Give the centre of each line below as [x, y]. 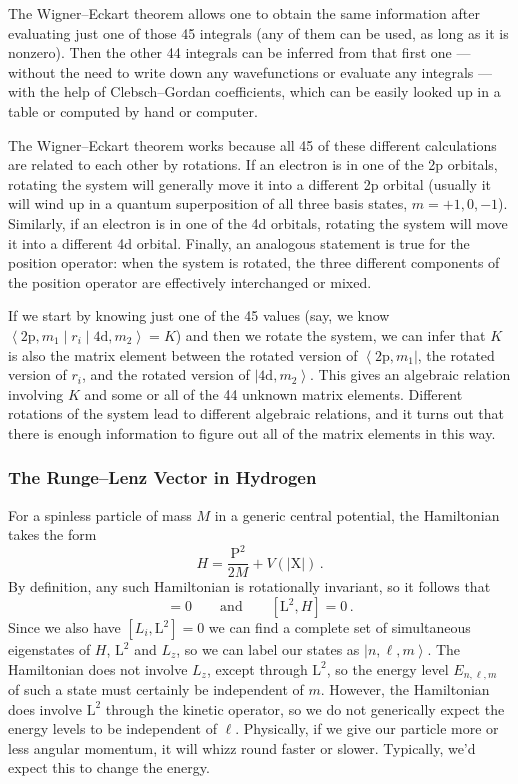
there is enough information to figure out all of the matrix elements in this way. [252, 432]
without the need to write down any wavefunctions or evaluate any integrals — [250, 71]
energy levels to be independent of [112, 728]
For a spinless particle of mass [100, 514]
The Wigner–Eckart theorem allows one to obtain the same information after [244, 13]
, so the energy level [387, 668]
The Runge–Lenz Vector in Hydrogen [162, 477]
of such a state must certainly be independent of [156, 689]
